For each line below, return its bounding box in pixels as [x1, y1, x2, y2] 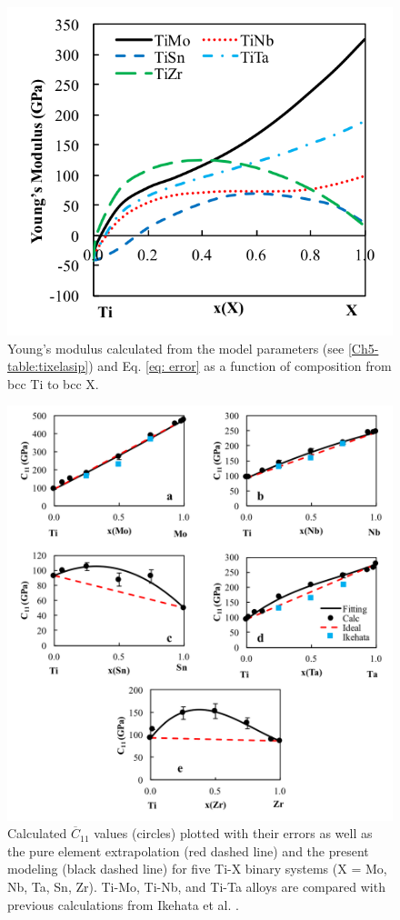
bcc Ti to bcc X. [7, 374, 99, 393]
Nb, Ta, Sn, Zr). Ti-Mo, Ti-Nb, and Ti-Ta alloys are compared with [7, 876, 385, 895]
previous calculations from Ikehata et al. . [7, 895, 239, 914]
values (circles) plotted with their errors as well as [94, 824, 373, 843]
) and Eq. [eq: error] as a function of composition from [88, 356, 392, 375]
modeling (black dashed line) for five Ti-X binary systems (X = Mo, [7, 859, 387, 878]
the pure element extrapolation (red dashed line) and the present [7, 841, 369, 860]
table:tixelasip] [7, 356, 89, 375]
